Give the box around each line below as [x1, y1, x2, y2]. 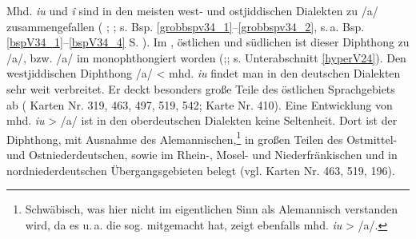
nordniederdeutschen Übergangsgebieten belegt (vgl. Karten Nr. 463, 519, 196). [6, 161, 395, 178]
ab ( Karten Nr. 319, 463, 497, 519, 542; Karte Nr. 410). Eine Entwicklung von [6, 96, 393, 113]
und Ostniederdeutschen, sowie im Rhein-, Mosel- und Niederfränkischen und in [6, 146, 398, 162]
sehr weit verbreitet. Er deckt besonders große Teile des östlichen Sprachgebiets [6, 80, 395, 97]
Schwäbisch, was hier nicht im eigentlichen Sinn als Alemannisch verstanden [25, 201, 398, 217]
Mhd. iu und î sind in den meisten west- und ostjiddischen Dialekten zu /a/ [6, 2, 378, 18]
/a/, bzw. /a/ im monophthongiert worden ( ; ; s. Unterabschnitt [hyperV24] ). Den [6, 49, 406, 66]
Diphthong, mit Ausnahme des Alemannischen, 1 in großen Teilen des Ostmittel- [6, 128, 398, 147]
